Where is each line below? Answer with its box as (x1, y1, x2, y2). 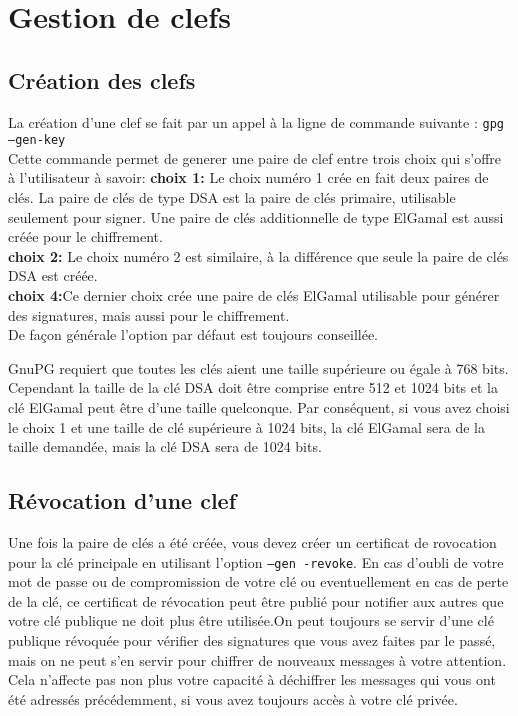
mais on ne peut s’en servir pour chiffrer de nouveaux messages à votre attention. (8, 649, 507, 670)
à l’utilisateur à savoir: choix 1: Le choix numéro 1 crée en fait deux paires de (8, 167, 489, 188)
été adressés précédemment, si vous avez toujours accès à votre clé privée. (8, 688, 458, 709)
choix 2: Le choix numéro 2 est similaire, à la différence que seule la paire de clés (8, 245, 509, 266)
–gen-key (8, 133, 66, 148)
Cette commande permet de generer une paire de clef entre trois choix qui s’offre (8, 147, 502, 168)
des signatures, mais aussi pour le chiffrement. (8, 304, 290, 325)
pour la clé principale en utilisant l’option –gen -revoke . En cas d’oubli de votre (8, 551, 504, 572)
